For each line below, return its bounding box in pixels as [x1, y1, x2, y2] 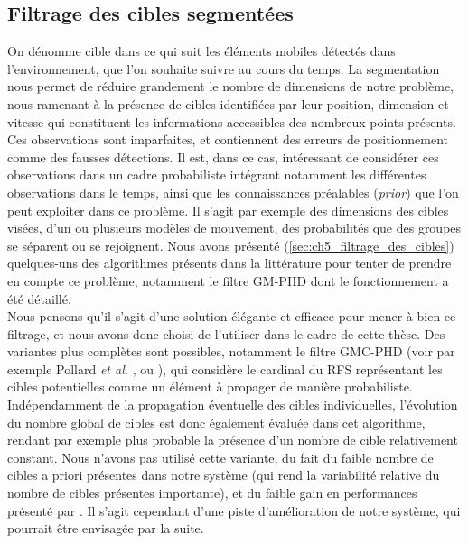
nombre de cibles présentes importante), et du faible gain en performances [7, 483, 417, 502]
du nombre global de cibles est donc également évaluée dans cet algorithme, [7, 412, 426, 431]
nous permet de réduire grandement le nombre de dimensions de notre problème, [7, 77, 454, 96]
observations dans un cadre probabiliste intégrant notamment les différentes [7, 165, 426, 184]
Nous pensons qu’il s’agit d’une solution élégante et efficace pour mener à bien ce [7, 307, 456, 326]
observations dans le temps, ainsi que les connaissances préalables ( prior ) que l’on [7, 182, 459, 201]
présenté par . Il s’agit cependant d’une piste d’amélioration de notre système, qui [7, 501, 461, 520]
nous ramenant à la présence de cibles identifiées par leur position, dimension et [7, 94, 449, 113]
